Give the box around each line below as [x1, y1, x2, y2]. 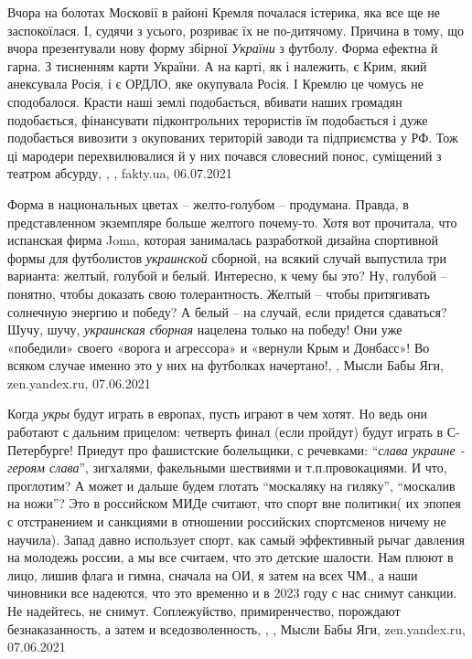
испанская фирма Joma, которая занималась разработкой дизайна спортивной [7, 230, 439, 250]
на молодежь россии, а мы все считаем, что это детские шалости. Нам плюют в [7, 547, 454, 567]
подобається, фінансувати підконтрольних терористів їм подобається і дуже [7, 110, 428, 129]
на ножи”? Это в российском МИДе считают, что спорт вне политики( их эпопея [7, 494, 461, 513]
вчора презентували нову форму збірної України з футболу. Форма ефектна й [7, 38, 438, 58]
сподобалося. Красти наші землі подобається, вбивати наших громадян [7, 91, 402, 111]
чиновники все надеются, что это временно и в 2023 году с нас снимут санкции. [7, 583, 457, 602]
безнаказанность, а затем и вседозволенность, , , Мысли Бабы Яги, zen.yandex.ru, [7, 619, 466, 638]
